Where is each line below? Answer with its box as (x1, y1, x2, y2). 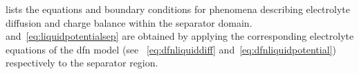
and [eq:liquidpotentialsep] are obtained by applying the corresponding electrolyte (6, 29, 354, 43)
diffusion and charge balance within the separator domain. (6, 15, 252, 29)
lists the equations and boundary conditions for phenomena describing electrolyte (6, 2, 350, 16)
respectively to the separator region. (6, 56, 158, 70)
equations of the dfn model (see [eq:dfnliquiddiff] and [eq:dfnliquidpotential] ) (6, 42, 336, 56)
